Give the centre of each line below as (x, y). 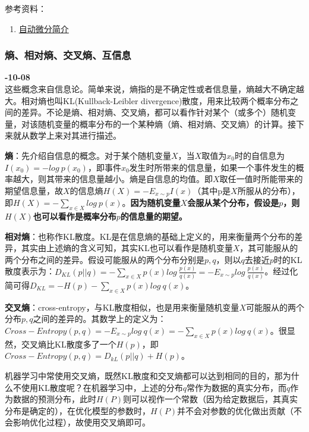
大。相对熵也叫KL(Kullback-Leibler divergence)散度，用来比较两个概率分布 (148, 100)
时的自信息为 (259, 155)
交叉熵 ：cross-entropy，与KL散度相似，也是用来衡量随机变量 (122, 307)
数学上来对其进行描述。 (75, 135)
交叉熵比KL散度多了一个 (69, 344)
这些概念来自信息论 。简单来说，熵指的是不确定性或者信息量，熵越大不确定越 (154, 89)
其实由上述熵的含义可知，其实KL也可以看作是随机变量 (127, 248)
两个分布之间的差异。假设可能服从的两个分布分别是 (105, 259)
